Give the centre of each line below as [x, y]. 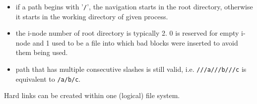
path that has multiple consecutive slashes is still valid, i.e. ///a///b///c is [131, 69]
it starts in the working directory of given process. [92, 16]
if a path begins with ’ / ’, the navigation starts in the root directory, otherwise [134, 6]
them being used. [42, 52]
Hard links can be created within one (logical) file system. [92, 95]
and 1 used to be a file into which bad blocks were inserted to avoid [135, 42]
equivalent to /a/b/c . [48, 78]
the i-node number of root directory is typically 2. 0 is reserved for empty [127, 33]
